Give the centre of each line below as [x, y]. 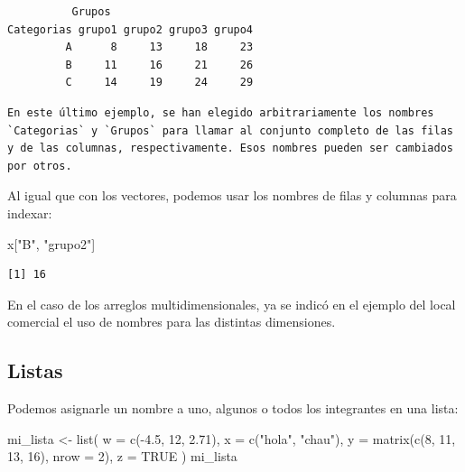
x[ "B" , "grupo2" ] [51, 243]
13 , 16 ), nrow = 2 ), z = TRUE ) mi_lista [122, 456]
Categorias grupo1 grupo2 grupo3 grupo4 [130, 29]
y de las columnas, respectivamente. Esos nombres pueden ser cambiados [230, 148]
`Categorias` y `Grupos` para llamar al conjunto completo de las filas [230, 130]
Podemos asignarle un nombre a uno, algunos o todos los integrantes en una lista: [233, 408]
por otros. [40, 166]
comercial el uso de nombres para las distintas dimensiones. [172, 322]
